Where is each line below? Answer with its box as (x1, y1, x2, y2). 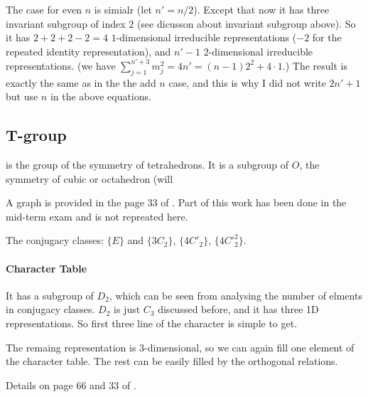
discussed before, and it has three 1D (158, 302, 319, 317)
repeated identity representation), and (6, 43, 171, 58)
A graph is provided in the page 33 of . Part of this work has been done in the (6, 195, 347, 210)
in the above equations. (50, 89, 151, 104)
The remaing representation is (6, 339, 136, 354)
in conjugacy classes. (6, 302, 95, 317)
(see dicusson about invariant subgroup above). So (136, 16, 356, 31)
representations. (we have (6, 58, 116, 73)
